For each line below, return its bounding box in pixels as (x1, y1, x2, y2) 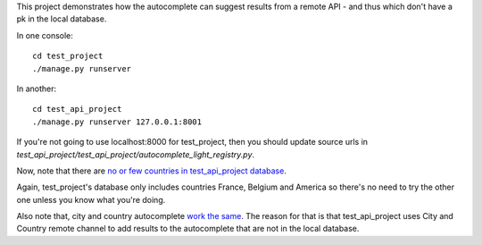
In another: (16, 83, 57, 94)
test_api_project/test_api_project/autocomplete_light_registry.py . (16, 148, 254, 160)
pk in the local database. (16, 13, 107, 24)
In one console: (16, 30, 73, 40)
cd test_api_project (32, 104, 122, 114)
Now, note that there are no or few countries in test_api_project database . (16, 165, 287, 176)
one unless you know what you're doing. (16, 194, 166, 205)
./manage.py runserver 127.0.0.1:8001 (32, 116, 203, 127)
